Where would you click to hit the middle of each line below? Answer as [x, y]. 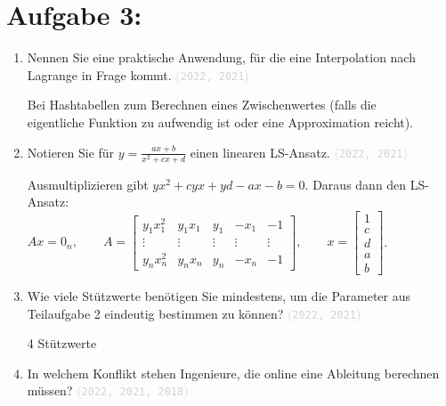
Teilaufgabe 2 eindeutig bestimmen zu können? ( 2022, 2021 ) [194, 313]
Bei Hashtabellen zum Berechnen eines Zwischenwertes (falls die [202, 105]
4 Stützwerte [62, 343]
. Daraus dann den [356, 184]
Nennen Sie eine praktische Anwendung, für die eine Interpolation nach [221, 57]
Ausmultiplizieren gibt [88, 184]
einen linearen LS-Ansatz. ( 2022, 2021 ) [299, 152]
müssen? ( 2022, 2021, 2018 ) [108, 390]
